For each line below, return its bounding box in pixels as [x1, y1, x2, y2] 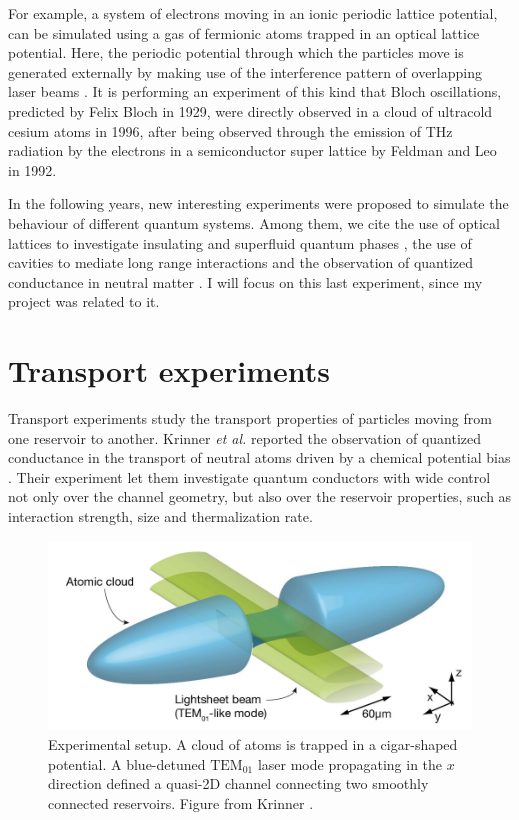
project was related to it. [8, 291, 160, 312]
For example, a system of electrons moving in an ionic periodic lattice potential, [8, 3, 498, 23]
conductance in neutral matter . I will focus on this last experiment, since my [8, 271, 483, 292]
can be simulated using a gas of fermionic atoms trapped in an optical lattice [8, 22, 480, 43]
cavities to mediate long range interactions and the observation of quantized [8, 252, 474, 273]
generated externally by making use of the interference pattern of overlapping [8, 61, 482, 82]
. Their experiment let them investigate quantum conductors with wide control [8, 466, 491, 487]
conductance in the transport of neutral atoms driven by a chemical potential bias [8, 447, 511, 468]
